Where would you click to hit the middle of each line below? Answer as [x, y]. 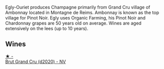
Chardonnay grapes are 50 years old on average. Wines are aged [73, 23]
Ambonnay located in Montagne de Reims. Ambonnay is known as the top [82, 12]
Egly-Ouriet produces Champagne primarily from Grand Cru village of [78, 7]
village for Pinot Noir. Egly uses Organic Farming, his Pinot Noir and [75, 18]
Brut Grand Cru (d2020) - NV [36, 61]
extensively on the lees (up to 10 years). [47, 28]
